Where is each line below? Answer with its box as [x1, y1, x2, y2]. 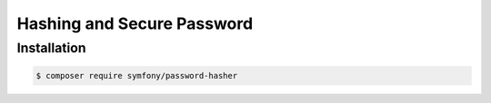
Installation [16, 40, 86, 56]
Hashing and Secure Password [16, 14, 254, 33]
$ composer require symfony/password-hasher [35, 70, 238, 80]
